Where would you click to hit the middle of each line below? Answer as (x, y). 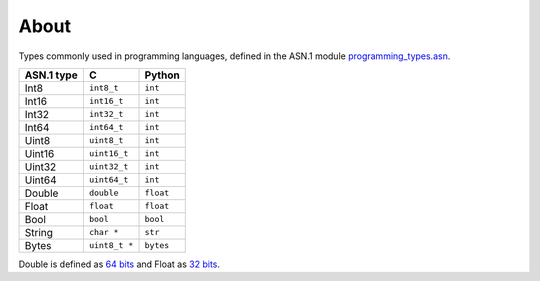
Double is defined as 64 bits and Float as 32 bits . (119, 264)
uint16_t (108, 153)
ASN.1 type (51, 75)
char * (103, 232)
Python (162, 75)
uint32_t (108, 166)
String (39, 232)
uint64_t (108, 180)
